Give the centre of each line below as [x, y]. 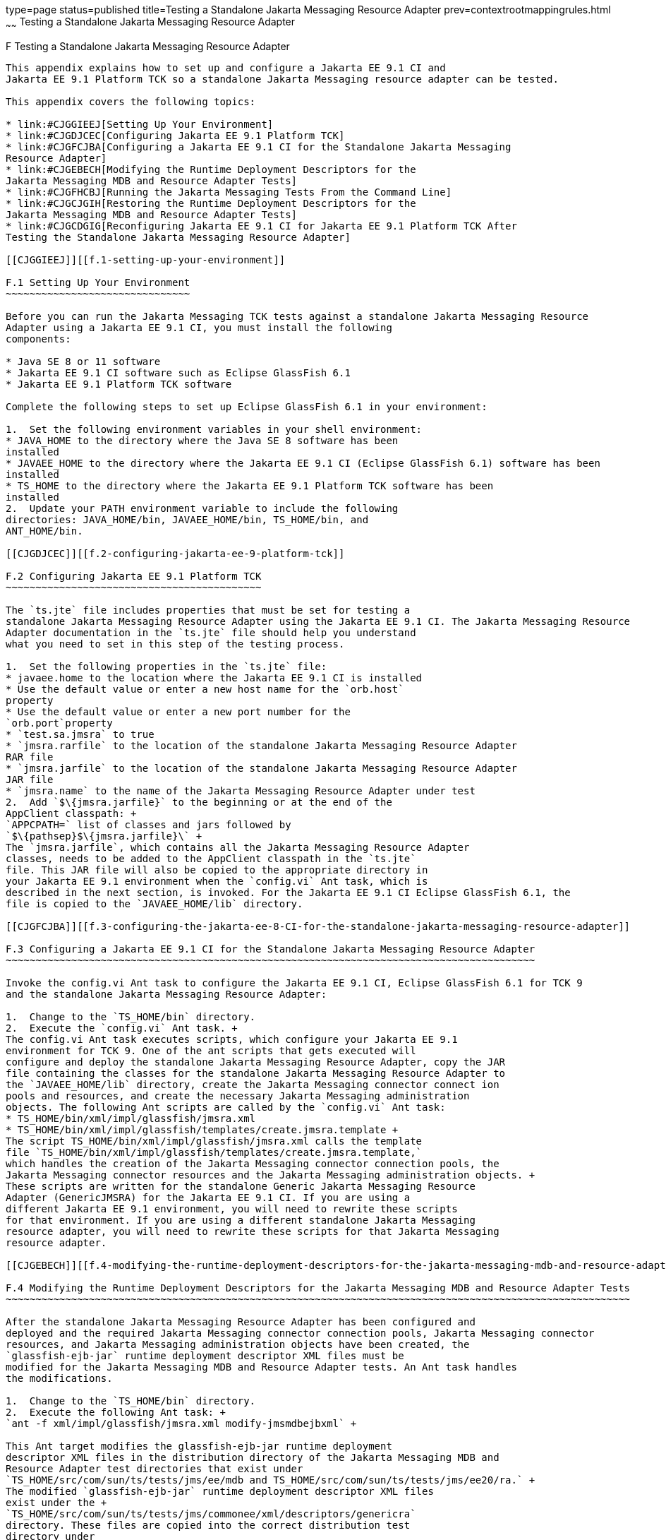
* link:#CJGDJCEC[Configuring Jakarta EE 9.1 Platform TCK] [175, 135]
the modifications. [59, 1378]
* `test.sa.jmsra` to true [80, 734]
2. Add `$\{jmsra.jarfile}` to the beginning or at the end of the [199, 802]
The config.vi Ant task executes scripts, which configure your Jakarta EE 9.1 [232, 1039]
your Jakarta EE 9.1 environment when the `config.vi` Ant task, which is [217, 881]
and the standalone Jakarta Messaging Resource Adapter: [166, 994]
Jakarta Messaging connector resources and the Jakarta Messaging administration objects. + [271, 1175]
